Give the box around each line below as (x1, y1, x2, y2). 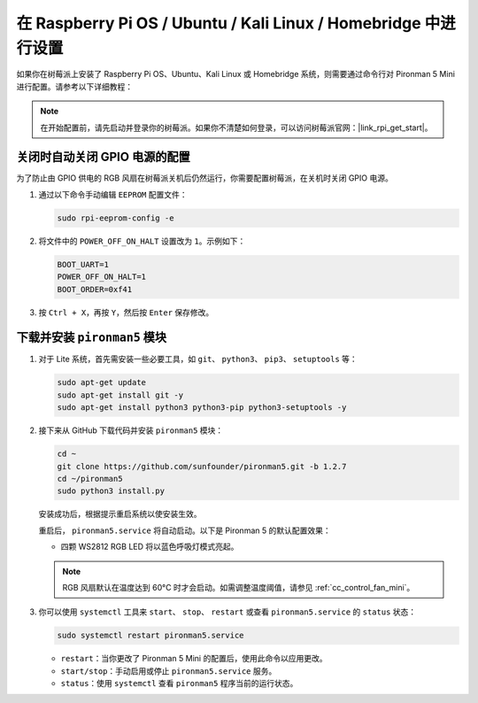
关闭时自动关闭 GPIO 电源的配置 (16, 150, 190, 165)
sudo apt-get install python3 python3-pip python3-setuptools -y (57, 403, 347, 413)
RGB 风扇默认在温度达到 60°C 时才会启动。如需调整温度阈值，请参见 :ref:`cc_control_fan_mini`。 (62, 582, 415, 592)
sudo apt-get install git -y (57, 390, 184, 400)
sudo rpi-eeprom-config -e (57, 212, 174, 223)
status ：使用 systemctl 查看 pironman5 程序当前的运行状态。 (60, 678, 298, 689)
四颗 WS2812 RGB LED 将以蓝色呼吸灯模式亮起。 (60, 541, 239, 552)
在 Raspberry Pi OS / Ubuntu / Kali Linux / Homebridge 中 (16, 13, 441, 33)
